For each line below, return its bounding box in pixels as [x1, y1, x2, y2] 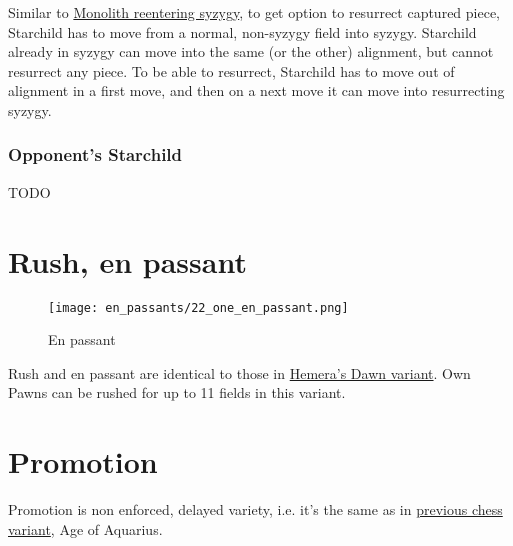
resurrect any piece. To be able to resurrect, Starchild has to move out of [8, 60, 455, 81]
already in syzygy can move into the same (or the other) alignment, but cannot [8, 41, 494, 62]
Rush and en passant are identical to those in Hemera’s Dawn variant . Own [8, 362, 471, 383]
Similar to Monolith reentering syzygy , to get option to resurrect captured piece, [8, 2, 501, 22]
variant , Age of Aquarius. [8, 518, 163, 539]
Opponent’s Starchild [8, 142, 183, 167]
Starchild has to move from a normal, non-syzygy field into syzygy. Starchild [8, 21, 477, 42]
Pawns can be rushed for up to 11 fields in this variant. [8, 382, 346, 403]
